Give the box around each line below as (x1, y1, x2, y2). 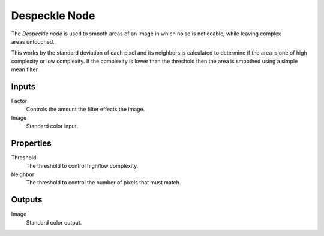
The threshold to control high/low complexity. (26, 162, 139, 170)
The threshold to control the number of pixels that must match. (26, 179, 181, 186)
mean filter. (11, 66, 39, 73)
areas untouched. (11, 38, 55, 45)
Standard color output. (26, 219, 82, 226)
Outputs (11, 195, 43, 205)
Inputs (11, 81, 36, 92)
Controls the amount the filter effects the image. (26, 105, 145, 113)
